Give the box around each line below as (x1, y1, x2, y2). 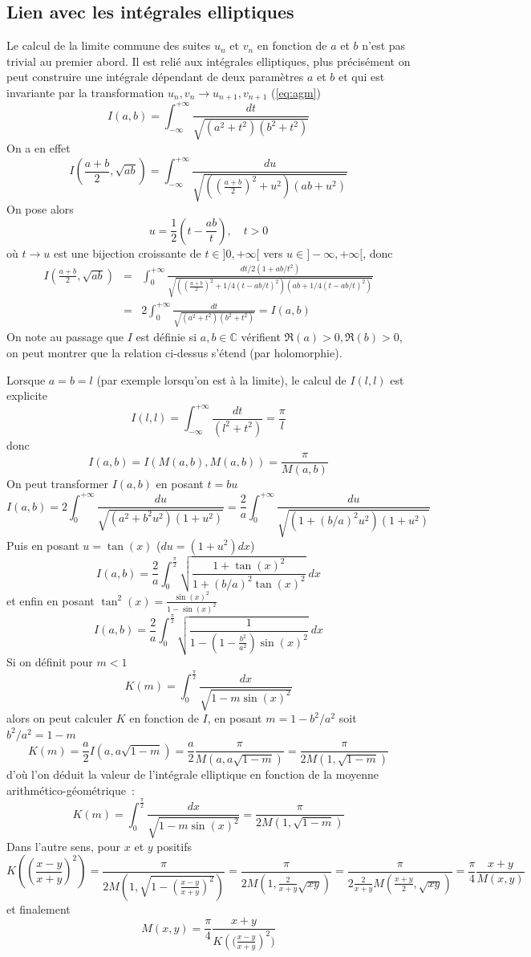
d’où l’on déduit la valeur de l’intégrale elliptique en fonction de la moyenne (6, 766, 379, 783)
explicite (6, 387, 47, 404)
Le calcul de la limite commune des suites (6, 37, 211, 54)
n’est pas (362, 37, 406, 54)
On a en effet (6, 139, 71, 156)
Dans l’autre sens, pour (6, 837, 121, 854)
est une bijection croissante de (53, 244, 201, 261)
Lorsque (6, 371, 46, 388)
